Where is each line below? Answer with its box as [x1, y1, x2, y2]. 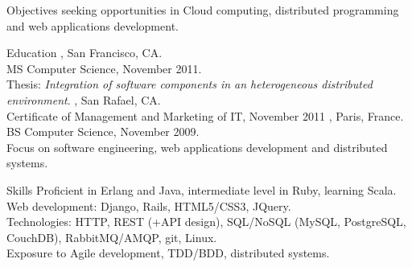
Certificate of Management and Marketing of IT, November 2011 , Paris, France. [6, 107, 404, 124]
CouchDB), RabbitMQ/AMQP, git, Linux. [6, 228, 217, 245]
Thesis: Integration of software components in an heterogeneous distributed [6, 76, 373, 92]
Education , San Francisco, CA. [6, 44, 163, 61]
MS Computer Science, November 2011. [6, 60, 202, 76]
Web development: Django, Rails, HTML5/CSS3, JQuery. [6, 197, 291, 214]
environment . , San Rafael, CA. [6, 91, 161, 108]
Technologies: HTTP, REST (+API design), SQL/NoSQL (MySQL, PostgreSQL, [6, 213, 406, 230]
